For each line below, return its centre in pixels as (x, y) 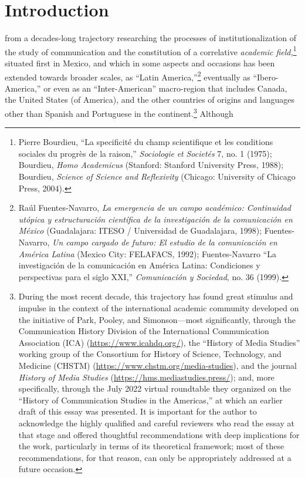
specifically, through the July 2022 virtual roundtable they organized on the (155, 388)
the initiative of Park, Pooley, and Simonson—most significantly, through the (157, 319)
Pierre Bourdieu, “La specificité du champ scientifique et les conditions (146, 142)
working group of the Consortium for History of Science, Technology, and (150, 354)
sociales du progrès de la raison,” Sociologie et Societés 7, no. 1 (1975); (145, 153)
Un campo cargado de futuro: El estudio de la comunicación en (165, 242)
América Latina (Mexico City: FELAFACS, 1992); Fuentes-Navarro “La (147, 253)
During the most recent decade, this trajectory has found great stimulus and (156, 296)
